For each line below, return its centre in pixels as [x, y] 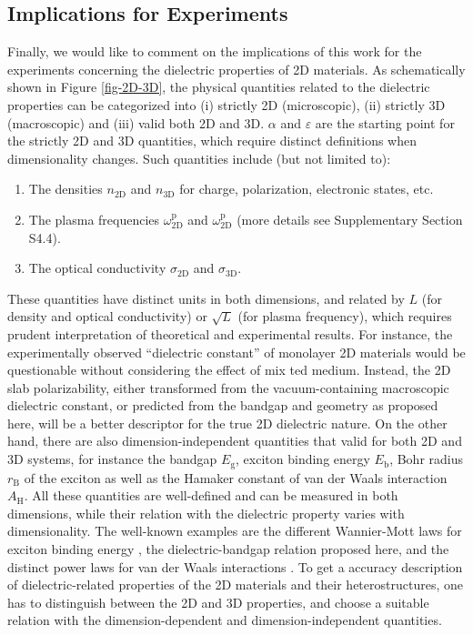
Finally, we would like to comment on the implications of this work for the [215, 51]
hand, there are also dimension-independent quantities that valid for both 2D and [235, 441]
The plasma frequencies [94, 219]
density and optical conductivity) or [107, 316]
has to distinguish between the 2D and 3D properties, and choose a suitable [218, 602]
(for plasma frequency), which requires [345, 316]
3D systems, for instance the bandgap [112, 459]
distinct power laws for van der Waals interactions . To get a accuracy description [235, 566]
